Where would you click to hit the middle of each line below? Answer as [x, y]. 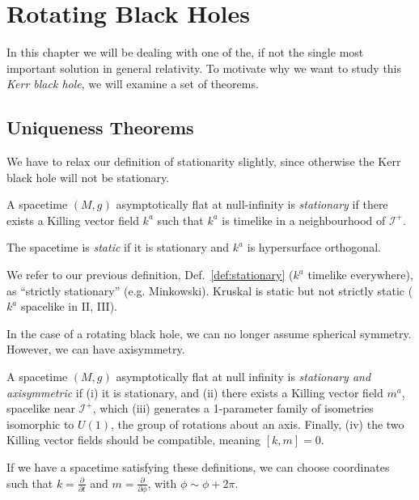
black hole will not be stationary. [88, 177]
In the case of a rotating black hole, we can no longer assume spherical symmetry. [209, 333]
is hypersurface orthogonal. [314, 247]
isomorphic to [40, 424]
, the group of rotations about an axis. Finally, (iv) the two [258, 424]
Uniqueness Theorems [100, 127]
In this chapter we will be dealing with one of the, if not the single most [185, 52]
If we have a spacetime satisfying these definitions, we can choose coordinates [198, 467]
